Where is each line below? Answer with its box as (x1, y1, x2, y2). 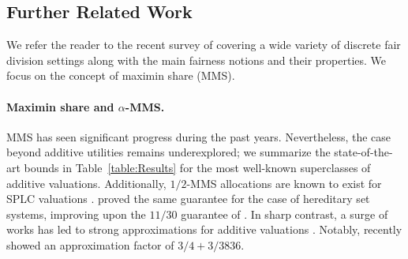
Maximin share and (6, 98, 114, 114)
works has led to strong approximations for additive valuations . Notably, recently (6, 221, 402, 238)
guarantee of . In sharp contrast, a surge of (181, 205, 388, 222)
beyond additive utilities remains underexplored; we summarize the (6, 144, 331, 160)
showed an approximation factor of (6, 236, 174, 253)
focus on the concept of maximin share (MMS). (6, 67, 235, 84)
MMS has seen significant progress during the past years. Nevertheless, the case (6, 128, 391, 145)
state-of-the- (334, 144, 393, 160)
